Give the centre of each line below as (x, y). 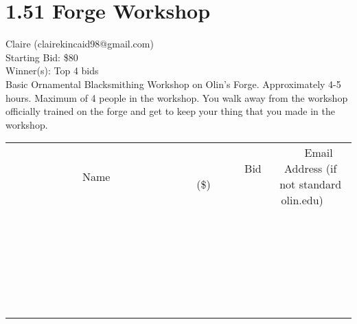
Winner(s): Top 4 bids (52, 71)
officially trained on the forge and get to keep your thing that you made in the (171, 111)
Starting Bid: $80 (42, 57)
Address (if (311, 169)
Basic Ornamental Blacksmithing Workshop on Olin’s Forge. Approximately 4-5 (173, 84)
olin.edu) (302, 200)
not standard (311, 184)
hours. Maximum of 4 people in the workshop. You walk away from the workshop (177, 97)
